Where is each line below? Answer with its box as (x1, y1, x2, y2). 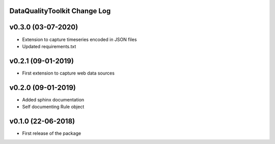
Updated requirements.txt (22, 43, 76, 49)
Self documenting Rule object (22, 104, 85, 110)
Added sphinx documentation (22, 96, 85, 102)
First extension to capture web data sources (22, 70, 115, 76)
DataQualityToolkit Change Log (9, 7, 111, 15)
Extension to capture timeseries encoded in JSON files (22, 36, 137, 43)
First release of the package (22, 130, 81, 136)
